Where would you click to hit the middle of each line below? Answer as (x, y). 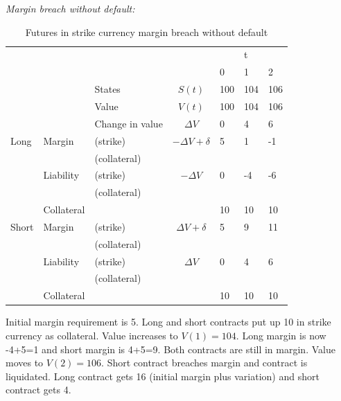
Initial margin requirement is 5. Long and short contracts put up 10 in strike (168, 322)
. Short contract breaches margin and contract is (204, 363)
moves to (25, 363)
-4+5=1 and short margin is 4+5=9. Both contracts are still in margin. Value (170, 349)
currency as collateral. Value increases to (92, 335)
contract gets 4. (38, 390)
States (107, 89)
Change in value (129, 123)
